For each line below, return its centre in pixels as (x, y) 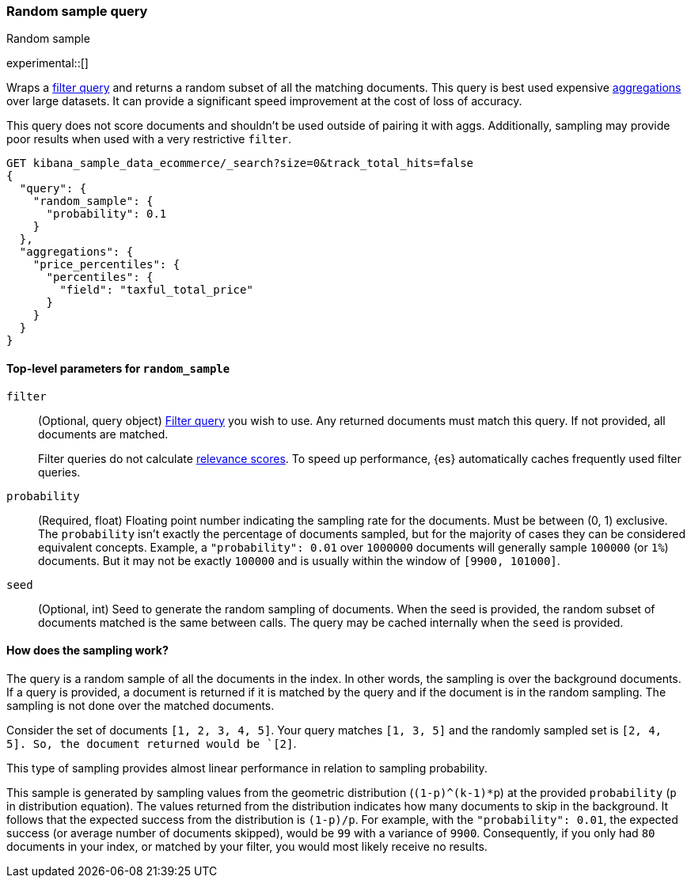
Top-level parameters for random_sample (118, 368)
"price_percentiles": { (106, 265)
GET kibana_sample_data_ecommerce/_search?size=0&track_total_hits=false (240, 163)
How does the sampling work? (87, 651)
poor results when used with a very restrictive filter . (149, 139)
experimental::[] (47, 63)
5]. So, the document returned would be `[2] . (152, 743)
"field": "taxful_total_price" (156, 290)
